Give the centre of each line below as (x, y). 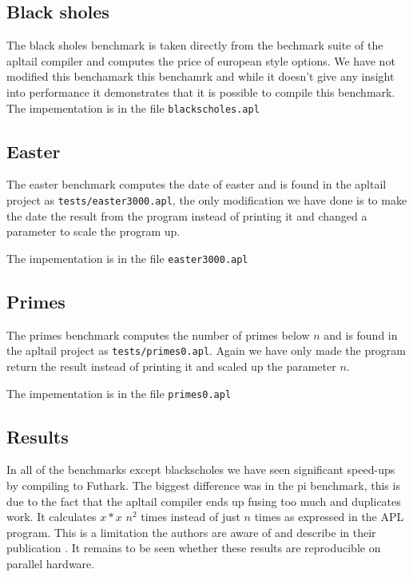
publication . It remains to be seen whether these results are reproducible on (194, 548)
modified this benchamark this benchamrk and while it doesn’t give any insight (201, 76)
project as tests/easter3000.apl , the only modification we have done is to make (207, 200)
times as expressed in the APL (329, 517)
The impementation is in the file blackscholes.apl (133, 107)
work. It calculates (52, 517)
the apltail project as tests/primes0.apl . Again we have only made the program (206, 350)
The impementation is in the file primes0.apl (119, 393)
